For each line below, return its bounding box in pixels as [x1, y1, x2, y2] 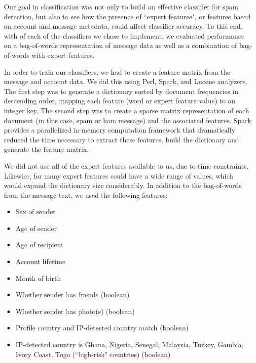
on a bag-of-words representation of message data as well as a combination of [4, 40, 237, 50]
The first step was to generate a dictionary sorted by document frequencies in [4, 86, 238, 96]
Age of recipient [15, 239, 64, 250]
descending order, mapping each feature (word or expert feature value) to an [4, 95, 235, 106]
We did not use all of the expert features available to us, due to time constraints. [4, 160, 249, 171]
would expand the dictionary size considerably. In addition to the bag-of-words [4, 180, 242, 190]
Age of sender [15, 223, 57, 233]
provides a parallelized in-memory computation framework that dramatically [4, 125, 235, 135]
